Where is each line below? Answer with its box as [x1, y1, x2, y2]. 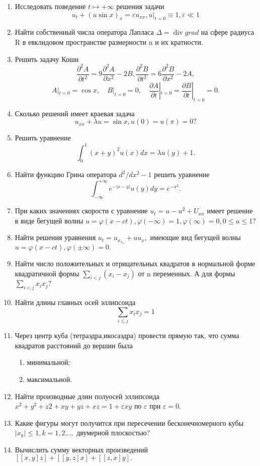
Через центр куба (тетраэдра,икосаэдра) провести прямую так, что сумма [15, 330, 239, 341]
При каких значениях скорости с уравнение [15, 205, 148, 216]
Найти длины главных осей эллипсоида [15, 297, 136, 307]
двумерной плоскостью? [76, 427, 150, 438]
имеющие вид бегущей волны [150, 232, 241, 243]
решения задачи [116, 1, 164, 11]
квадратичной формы [15, 268, 79, 278]
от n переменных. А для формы [138, 268, 235, 278]
